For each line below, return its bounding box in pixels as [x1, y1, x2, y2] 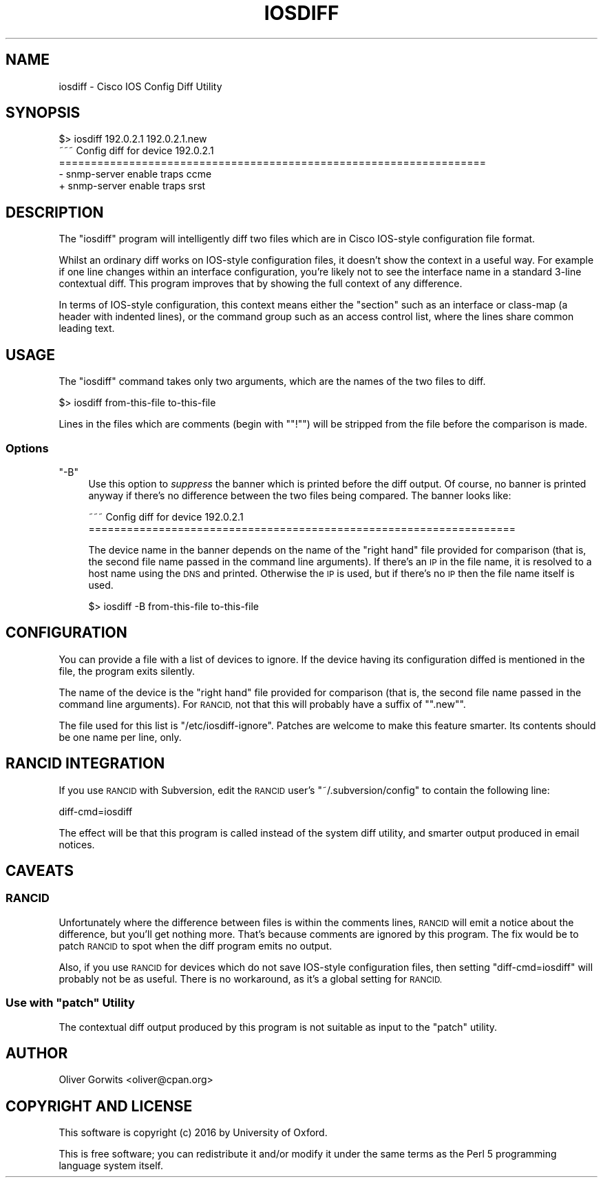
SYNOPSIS [6, 104, 81, 122]
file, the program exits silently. [59, 664, 195, 677]
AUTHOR [6, 1044, 68, 1062]
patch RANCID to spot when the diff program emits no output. [59, 939, 332, 952]
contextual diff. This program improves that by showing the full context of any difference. [59, 278, 463, 290]
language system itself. [59, 1160, 163, 1172]
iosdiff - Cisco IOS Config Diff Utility [59, 80, 222, 92]
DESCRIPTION [6, 203, 104, 221]
